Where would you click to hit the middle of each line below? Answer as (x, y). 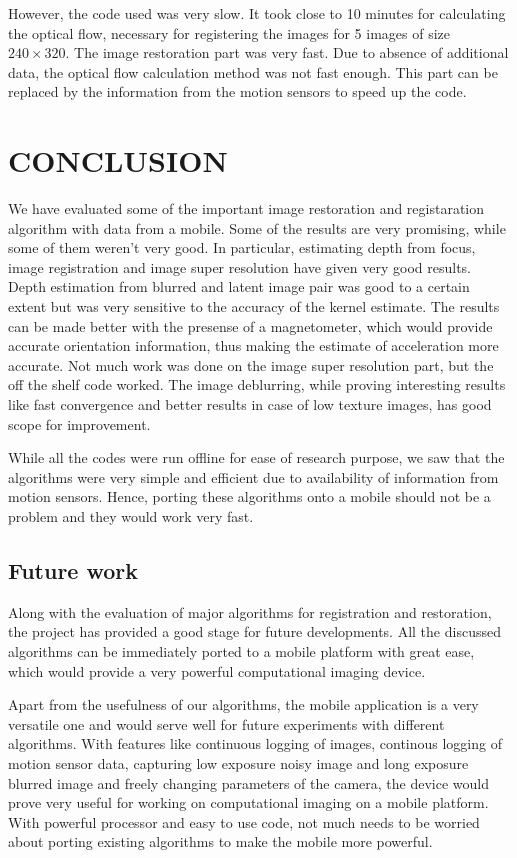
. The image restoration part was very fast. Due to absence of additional (287, 52)
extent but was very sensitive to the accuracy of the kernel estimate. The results (254, 306)
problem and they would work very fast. (131, 516)
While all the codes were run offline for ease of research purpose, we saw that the (256, 457)
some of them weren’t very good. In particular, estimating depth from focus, (242, 247)
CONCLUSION (118, 160)
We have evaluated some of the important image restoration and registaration (246, 208)
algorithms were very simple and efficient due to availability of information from (253, 476)
